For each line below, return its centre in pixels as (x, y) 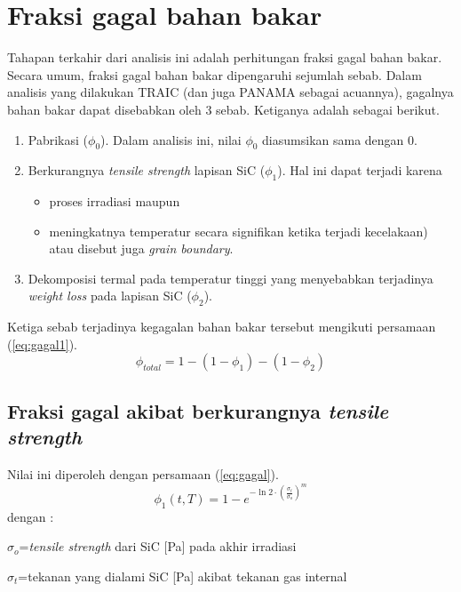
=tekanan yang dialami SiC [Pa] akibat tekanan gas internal (183, 576)
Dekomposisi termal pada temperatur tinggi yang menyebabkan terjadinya (230, 278)
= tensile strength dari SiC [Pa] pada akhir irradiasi (158, 546)
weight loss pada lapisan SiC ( (110, 296)
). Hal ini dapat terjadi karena (360, 170)
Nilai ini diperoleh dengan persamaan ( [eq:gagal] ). (143, 474)
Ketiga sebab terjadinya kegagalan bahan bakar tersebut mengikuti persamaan (222, 327)
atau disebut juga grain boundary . (141, 248)
